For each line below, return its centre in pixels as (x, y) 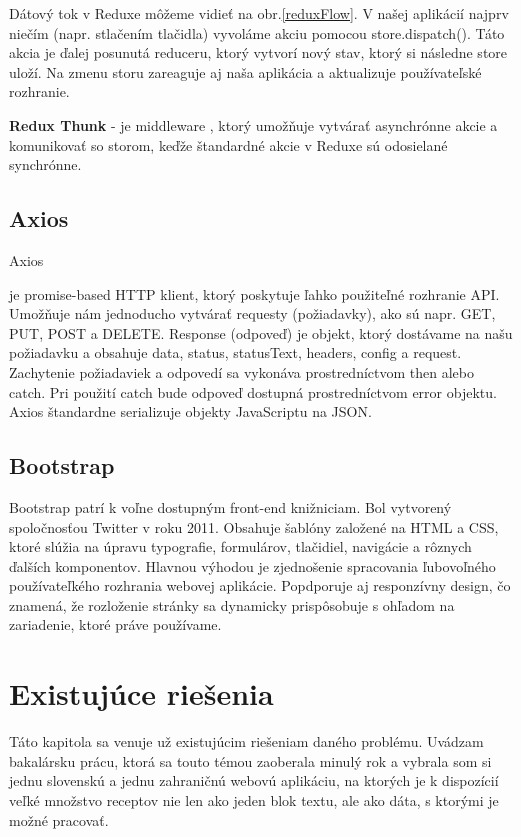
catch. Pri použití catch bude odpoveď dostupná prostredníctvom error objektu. (253, 391)
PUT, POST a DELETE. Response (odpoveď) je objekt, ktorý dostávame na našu (261, 332)
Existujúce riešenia (141, 693)
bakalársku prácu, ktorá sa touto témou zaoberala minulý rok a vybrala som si (250, 760)
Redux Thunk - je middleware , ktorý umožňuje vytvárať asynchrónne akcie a (253, 124)
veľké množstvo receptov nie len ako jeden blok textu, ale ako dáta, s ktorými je (254, 799)
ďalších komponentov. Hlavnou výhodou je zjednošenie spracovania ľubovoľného (252, 565)
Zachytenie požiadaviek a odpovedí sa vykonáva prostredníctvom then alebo (241, 371)
